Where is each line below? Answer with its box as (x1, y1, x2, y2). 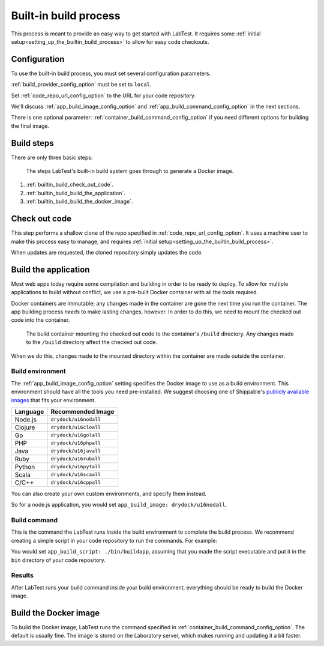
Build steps (11, 138, 54, 148)
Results (11, 571, 34, 579)
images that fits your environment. (11, 396, 96, 403)
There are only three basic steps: (11, 154, 93, 161)
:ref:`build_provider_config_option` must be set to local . (11, 81, 152, 88)
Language (14, 407, 44, 415)
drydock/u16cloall (50, 424, 101, 430)
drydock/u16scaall (50, 471, 101, 478)
